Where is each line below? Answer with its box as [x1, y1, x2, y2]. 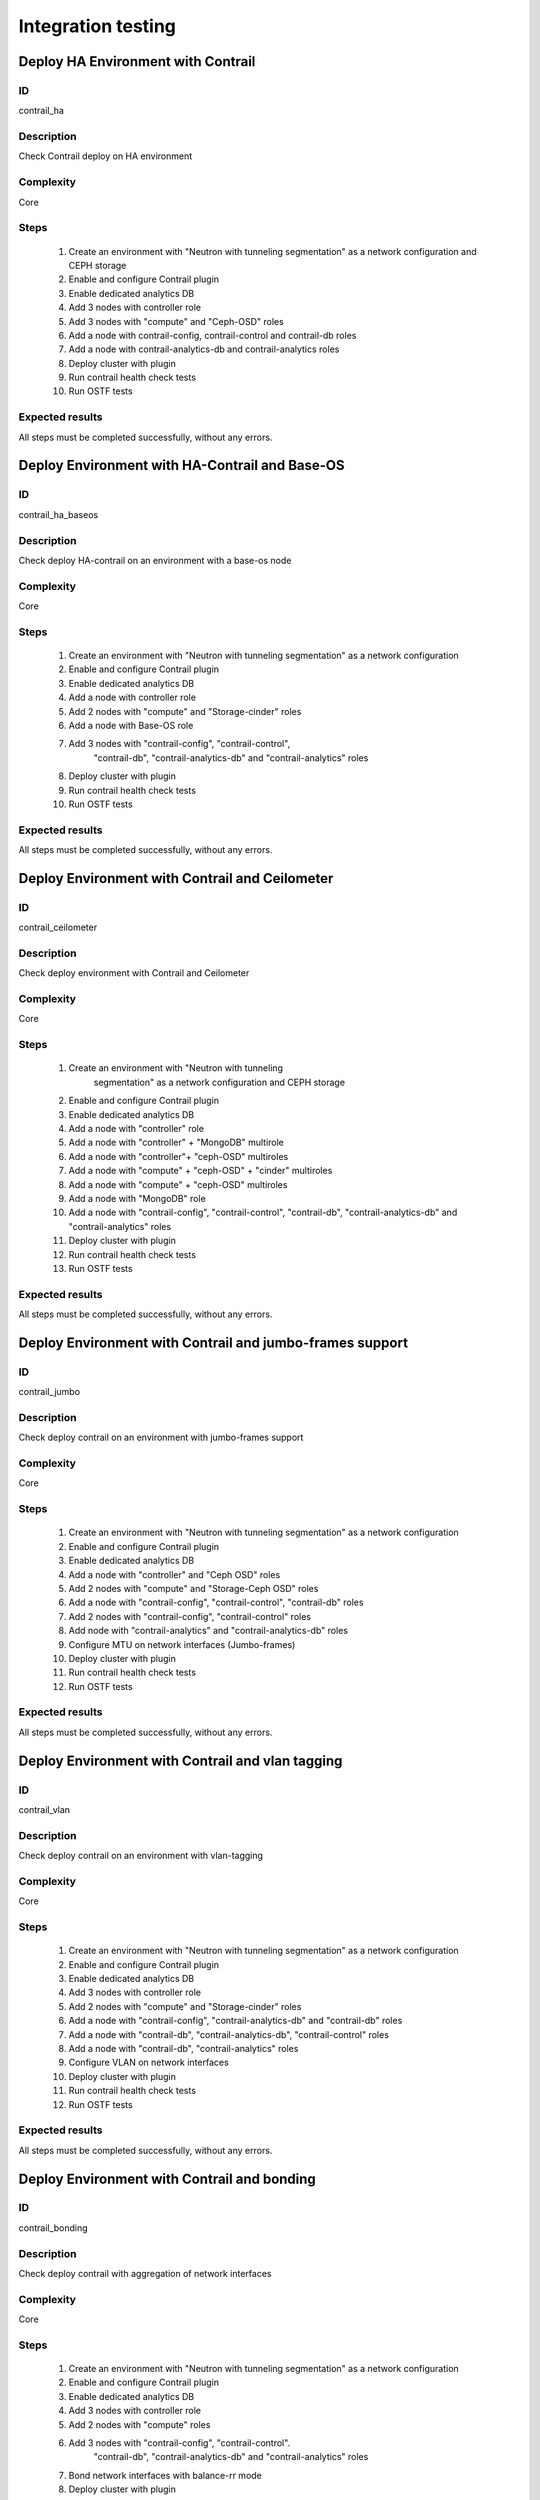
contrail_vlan [18, 1804, 70, 1816]
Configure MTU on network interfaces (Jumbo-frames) [68, 1638, 296, 1650]
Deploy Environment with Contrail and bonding [18, 2170, 317, 2187]
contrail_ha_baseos [18, 508, 99, 520]
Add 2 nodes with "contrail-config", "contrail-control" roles [68, 1610, 312, 1622]
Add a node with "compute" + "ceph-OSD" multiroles [68, 1178, 288, 1190]
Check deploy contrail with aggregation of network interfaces [18, 2267, 272, 2279]
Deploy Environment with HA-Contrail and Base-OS [18, 457, 345, 474]
